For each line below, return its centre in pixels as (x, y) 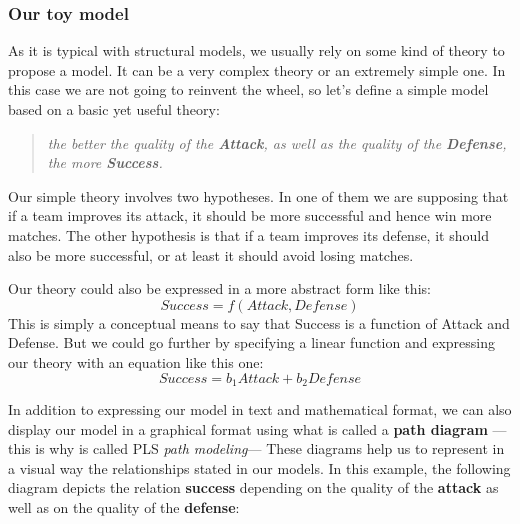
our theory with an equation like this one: (136, 361)
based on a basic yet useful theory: (114, 109)
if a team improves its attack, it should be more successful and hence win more (250, 215)
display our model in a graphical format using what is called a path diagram (248, 428)
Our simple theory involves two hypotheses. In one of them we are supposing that (258, 195)
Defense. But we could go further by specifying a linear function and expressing (251, 342)
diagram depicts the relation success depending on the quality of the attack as (253, 487)
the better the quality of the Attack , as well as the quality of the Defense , (277, 142)
